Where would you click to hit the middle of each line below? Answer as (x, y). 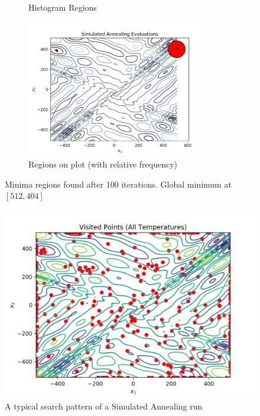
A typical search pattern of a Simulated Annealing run (104, 406)
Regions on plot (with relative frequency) (103, 164)
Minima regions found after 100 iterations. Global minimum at (118, 184)
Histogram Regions (63, 7)
